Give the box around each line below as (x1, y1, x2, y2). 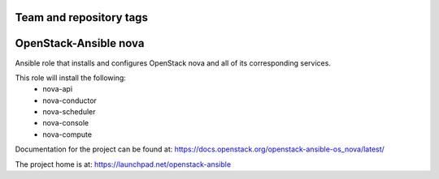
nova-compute (42, 130, 93, 139)
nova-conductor (42, 96, 98, 105)
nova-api (42, 84, 73, 94)
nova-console (42, 118, 89, 128)
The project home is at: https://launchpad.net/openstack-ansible (15, 159, 232, 169)
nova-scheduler (42, 107, 96, 117)
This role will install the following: (15, 73, 126, 83)
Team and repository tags (15, 11, 148, 24)
